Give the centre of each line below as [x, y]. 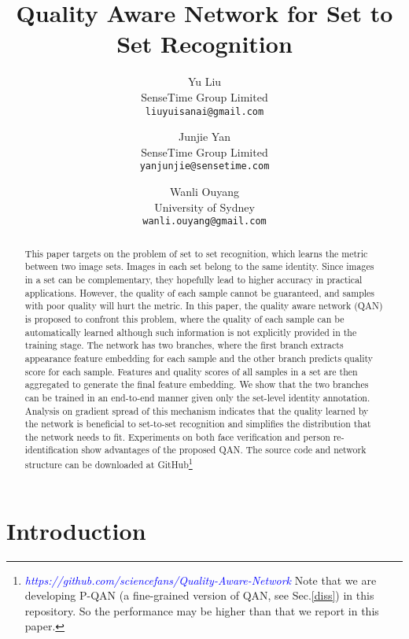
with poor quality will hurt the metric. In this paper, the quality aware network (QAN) [204, 306]
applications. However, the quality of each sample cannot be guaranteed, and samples [200, 292]
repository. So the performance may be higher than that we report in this [202, 610]
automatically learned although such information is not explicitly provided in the [191, 332]
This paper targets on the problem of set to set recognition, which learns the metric [196, 253]
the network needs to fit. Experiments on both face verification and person [177, 436]
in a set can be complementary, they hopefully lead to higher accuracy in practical [193, 279]
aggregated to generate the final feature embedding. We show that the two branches [197, 384]
